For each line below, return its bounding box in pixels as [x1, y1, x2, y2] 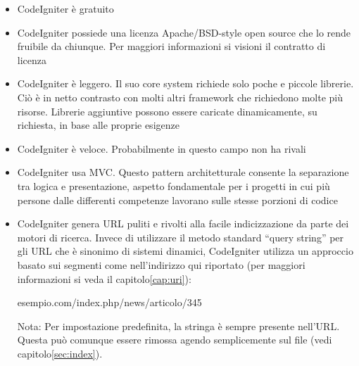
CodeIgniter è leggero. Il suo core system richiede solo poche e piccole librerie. [17, 76, 354, 91]
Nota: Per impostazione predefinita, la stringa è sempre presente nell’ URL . [17, 318, 340, 333]
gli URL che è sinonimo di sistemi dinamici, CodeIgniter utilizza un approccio [17, 244, 353, 258]
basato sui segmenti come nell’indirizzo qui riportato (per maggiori [17, 257, 306, 272]
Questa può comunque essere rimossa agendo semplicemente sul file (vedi [17, 332, 332, 347]
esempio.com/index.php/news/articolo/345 [17, 295, 202, 310]
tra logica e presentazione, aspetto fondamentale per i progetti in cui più [17, 178, 330, 193]
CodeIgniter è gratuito [17, 1, 114, 15]
